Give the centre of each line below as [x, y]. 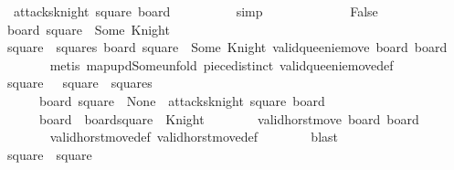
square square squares [79, 83]
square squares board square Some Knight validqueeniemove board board [227, 47]
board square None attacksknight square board [182, 100]
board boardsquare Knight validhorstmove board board [229, 118]
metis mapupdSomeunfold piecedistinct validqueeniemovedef [222, 64]
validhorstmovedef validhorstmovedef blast [194, 137]
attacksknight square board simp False [195, 11]
